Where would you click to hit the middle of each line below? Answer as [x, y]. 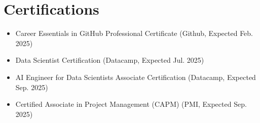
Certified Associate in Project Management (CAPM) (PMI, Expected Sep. [131, 104]
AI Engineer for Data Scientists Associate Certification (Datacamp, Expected [136, 77]
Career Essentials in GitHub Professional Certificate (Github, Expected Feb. [134, 33]
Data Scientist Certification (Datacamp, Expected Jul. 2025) [110, 60]
